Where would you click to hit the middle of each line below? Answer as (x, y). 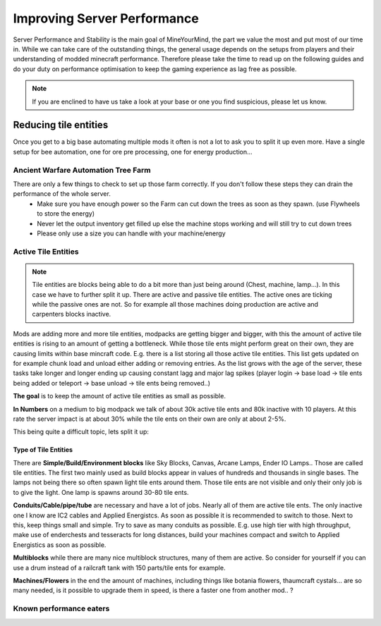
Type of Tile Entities (43, 450)
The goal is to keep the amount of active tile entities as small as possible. (119, 396)
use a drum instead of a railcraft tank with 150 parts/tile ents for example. (119, 567)
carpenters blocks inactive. (72, 314)
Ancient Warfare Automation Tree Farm (82, 170)
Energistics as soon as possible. (60, 545)
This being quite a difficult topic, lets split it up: (81, 432)
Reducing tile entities (61, 125)
